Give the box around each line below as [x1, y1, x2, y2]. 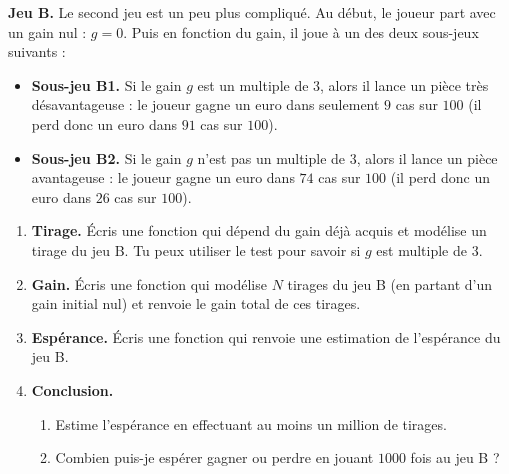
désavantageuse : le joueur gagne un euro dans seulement [31, 94, 380, 115]
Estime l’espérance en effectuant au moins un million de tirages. [55, 413, 447, 434]
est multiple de [376, 239, 467, 260]
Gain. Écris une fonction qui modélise [31, 273, 267, 294]
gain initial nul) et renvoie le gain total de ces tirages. [31, 293, 361, 314]
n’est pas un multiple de [197, 147, 346, 168]
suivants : [8, 41, 66, 62]
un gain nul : [8, 21, 87, 42]
